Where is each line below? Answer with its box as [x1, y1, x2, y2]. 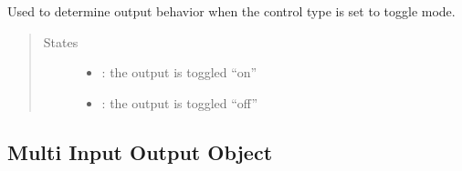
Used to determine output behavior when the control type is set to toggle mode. [7, 2, 456, 20]
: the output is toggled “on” [101, 63, 257, 82]
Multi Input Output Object [7, 137, 273, 166]
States [43, 32, 79, 51]
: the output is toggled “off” [101, 93, 258, 112]
